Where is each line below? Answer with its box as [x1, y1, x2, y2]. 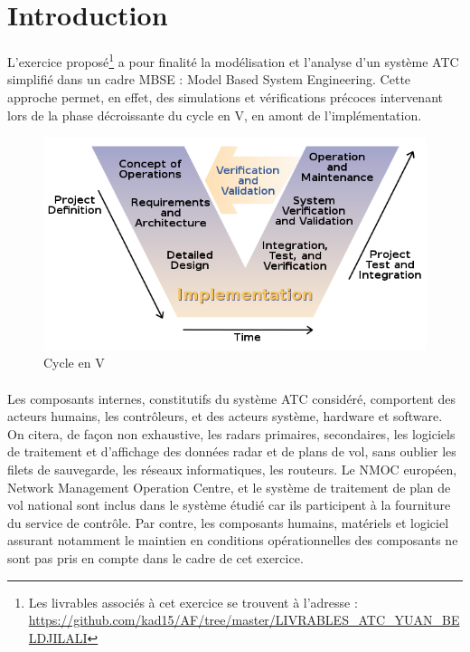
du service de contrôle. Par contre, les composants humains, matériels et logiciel [7, 513, 449, 532]
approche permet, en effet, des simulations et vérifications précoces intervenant [7, 87, 443, 106]
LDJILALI [28, 628, 88, 647]
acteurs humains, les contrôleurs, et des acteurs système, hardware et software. [7, 407, 443, 426]
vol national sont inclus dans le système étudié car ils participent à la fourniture [7, 495, 451, 514]
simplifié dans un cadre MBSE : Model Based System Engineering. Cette [7, 70, 411, 89]
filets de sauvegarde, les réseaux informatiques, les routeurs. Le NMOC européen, [7, 460, 457, 479]
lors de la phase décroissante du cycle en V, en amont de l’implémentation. [7, 105, 422, 124]
